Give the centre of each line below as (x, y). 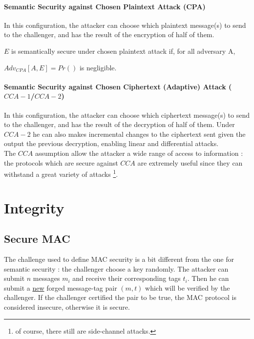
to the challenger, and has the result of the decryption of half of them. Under (119, 124)
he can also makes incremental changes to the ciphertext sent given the (139, 134)
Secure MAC (37, 239)
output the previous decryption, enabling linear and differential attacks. (111, 143)
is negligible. (98, 67)
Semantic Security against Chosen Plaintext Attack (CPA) (105, 6)
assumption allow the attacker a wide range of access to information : (139, 153)
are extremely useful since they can (190, 162)
